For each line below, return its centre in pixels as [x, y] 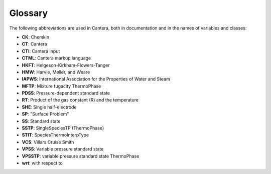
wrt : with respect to [42, 163]
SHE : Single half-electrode [49, 107]
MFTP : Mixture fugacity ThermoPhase [61, 86]
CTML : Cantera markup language [56, 58]
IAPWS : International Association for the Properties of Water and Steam [96, 79]
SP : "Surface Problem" [45, 114]
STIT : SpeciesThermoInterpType [55, 135]
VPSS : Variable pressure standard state [63, 149]
